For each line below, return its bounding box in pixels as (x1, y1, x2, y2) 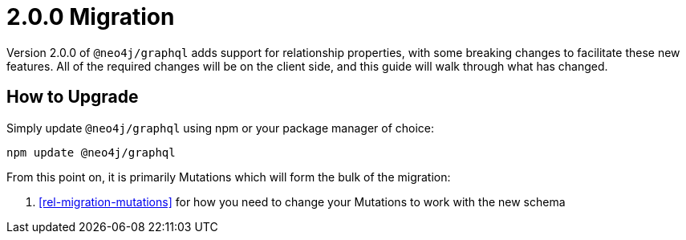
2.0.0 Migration (6, 3, 175, 31)
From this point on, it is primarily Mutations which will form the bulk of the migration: (6, 169, 451, 184)
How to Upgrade (6, 87, 139, 108)
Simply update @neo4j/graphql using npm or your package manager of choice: (6, 120, 435, 135)
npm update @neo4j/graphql (6, 145, 176, 159)
